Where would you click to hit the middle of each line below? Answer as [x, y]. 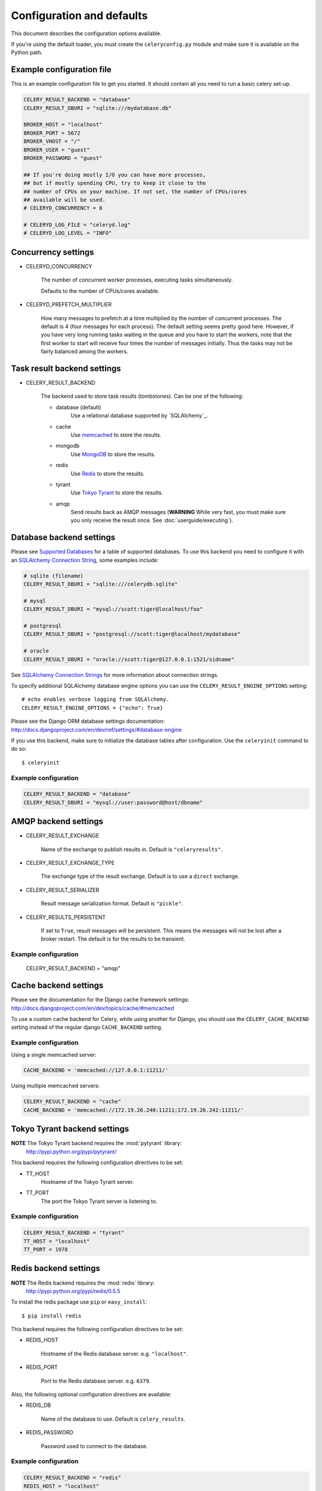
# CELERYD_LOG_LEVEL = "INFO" [68, 233]
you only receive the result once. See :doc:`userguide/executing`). [152, 520]
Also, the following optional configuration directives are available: [91, 1394]
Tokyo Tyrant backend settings [70, 1129]
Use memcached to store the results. [116, 435]
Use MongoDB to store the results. [113, 454]
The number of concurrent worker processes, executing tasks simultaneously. [137, 280]
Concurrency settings [53, 252]
